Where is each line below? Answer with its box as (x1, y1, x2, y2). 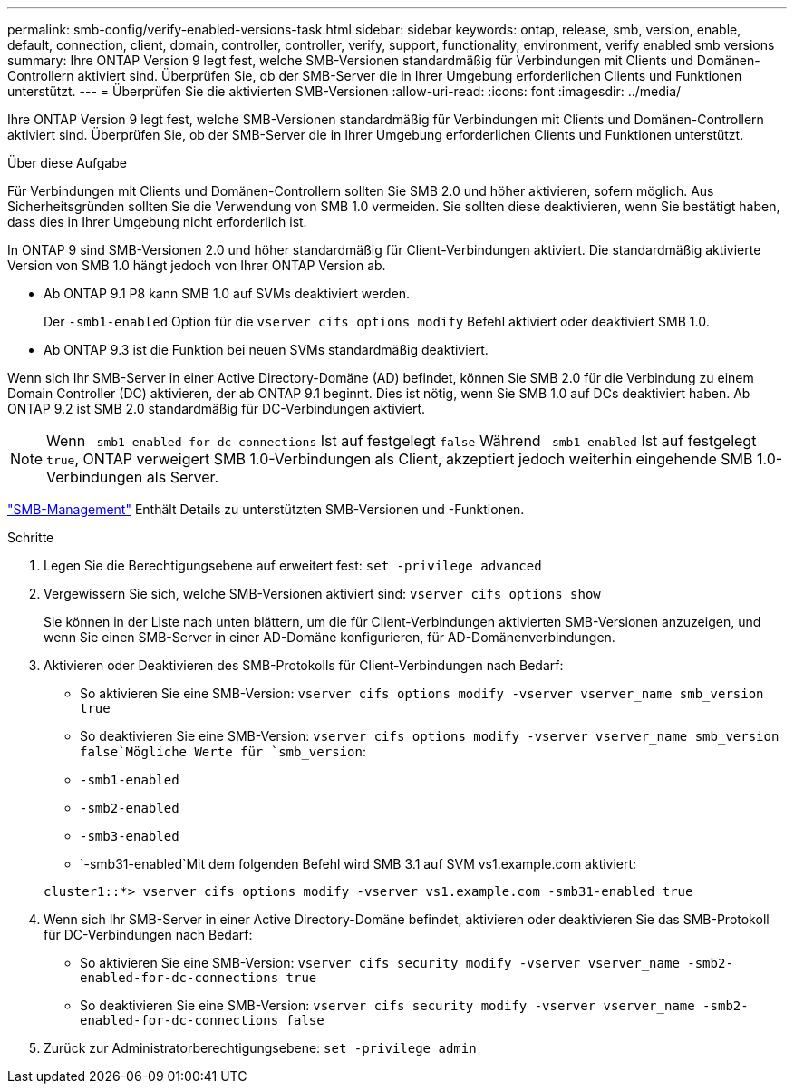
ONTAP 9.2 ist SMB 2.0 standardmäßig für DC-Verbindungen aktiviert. (7, 401, 426, 416)
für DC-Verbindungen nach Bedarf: (44, 927, 253, 942)
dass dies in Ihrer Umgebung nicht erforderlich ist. (7, 214, 307, 229)
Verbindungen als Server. (46, 468, 219, 486)
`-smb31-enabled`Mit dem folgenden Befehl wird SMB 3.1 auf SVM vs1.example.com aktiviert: (80, 856, 637, 872)
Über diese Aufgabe (7, 155, 127, 170)
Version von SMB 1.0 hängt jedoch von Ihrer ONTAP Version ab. (7, 258, 386, 273)
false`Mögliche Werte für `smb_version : (80, 744, 366, 759)
